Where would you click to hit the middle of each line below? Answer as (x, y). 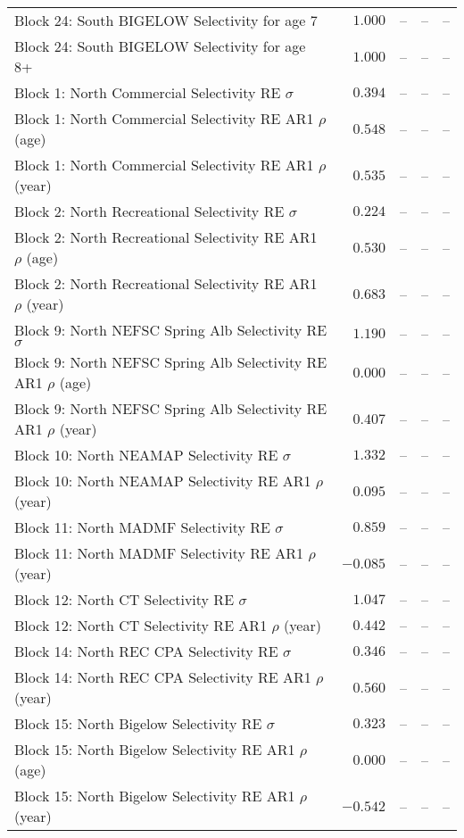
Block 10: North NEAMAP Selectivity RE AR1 (163, 481)
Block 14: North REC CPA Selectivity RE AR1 (163, 677)
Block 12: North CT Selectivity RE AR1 (141, 625)
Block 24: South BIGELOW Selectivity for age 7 (166, 20)
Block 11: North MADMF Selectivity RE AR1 (159, 553)
